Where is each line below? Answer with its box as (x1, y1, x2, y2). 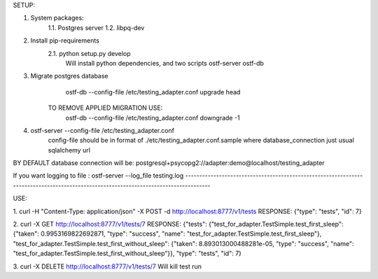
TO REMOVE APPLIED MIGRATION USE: (48, 103, 163, 112)
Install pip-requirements (30, 36, 99, 45)
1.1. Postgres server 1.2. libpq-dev (48, 23, 145, 31)
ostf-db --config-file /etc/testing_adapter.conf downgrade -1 (65, 113, 241, 122)
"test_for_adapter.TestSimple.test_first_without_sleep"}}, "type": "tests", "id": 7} (13, 249, 241, 258)
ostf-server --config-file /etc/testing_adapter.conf (30, 126, 175, 134)
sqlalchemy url (48, 145, 91, 154)
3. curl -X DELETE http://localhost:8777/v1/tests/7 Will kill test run (13, 262, 202, 271)
